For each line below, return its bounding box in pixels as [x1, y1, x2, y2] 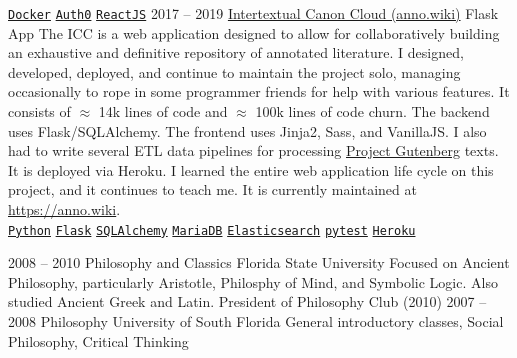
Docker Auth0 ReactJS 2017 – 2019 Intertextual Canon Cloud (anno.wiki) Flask [8, 3, 499, 23]
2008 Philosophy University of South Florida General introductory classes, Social [8, 311, 504, 332]
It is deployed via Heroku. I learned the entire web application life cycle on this [8, 159, 494, 180]
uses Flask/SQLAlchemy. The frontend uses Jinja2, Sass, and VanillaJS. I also [8, 120, 487, 141]
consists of [8, 101, 71, 122]
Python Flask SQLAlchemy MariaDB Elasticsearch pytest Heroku [8, 223, 416, 238]
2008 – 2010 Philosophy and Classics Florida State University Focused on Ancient [8, 252, 510, 273]
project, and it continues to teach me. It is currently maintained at [8, 179, 417, 200]
